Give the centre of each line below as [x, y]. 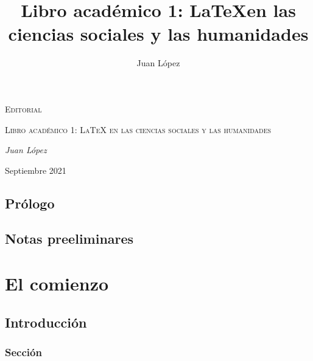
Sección [23, 352]
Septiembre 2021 [36, 170]
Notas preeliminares [69, 239]
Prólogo [30, 203]
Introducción [46, 322]
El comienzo [57, 284]
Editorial [23, 108]
